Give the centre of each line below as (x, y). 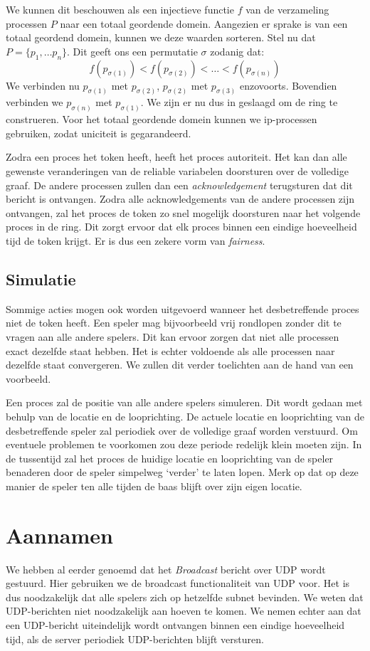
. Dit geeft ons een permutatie (132, 51)
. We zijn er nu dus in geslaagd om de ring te (239, 102)
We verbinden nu (43, 85)
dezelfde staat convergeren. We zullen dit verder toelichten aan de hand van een (180, 365)
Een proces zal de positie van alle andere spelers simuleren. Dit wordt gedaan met (184, 402)
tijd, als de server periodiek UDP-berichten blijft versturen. (135, 639)
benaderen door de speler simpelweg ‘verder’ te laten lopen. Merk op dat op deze (182, 472)
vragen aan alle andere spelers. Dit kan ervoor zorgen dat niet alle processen (173, 337)
